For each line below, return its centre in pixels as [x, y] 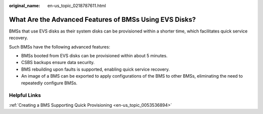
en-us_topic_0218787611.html [77, 6]
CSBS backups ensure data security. [58, 63]
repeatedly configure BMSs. [49, 83]
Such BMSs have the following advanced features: [60, 47]
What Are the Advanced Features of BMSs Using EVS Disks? [103, 19]
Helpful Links [25, 96]
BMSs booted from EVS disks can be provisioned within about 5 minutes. [94, 56]
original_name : [25, 6]
